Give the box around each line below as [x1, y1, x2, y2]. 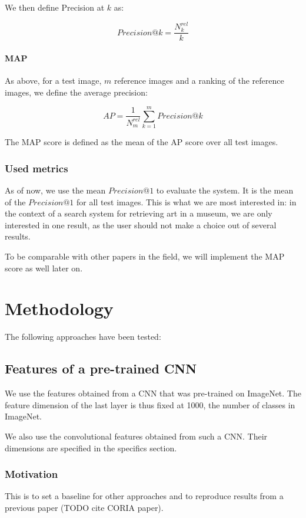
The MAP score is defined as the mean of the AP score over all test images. [5, 136, 278, 148]
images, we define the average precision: [5, 86, 148, 98]
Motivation [5, 467, 58, 481]
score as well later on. [5, 261, 83, 274]
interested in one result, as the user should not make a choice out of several [5, 218, 277, 231]
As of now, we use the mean [5, 184, 106, 196]
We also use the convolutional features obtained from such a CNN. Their [5, 430, 268, 442]
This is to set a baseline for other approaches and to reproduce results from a [5, 490, 284, 502]
